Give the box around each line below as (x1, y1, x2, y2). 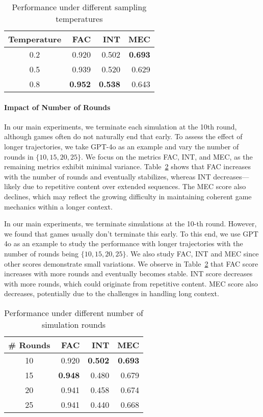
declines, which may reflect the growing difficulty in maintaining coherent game (4, 191, 252, 201)
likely (4, 181, 21, 192)
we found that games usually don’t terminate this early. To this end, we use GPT (4, 228, 258, 239)
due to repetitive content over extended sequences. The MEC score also (22, 181, 246, 192)
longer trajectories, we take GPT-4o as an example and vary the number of (4, 141, 239, 151)
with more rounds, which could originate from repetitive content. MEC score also (4, 278, 258, 289)
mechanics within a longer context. (4, 201, 113, 212)
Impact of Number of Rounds (4, 101, 111, 112)
